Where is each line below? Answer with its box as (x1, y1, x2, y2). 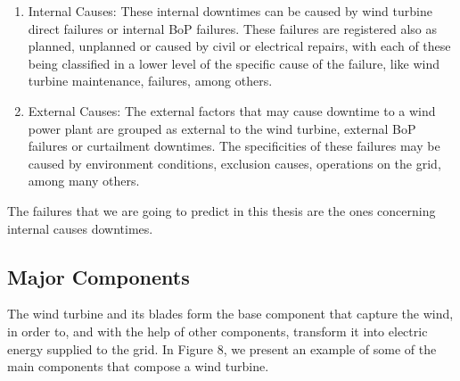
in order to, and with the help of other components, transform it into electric (7, 321, 428, 340)
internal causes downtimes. (7, 219, 153, 237)
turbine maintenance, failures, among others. (28, 71, 273, 90)
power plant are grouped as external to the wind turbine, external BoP (28, 119, 416, 137)
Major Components (7, 262, 190, 290)
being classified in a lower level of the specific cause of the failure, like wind (28, 54, 439, 72)
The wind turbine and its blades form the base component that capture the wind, (7, 304, 454, 323)
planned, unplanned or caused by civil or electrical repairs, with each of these (28, 37, 451, 55)
